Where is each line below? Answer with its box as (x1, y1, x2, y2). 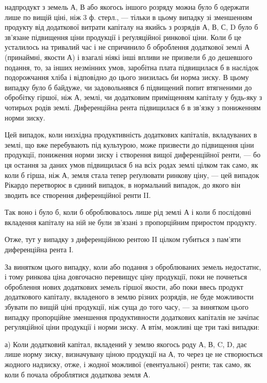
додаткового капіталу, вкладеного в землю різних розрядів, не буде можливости (5, 291, 254, 302)
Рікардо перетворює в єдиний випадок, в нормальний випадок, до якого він (5, 179, 240, 190)
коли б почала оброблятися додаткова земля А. (5, 369, 151, 379)
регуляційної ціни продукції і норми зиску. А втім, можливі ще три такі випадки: (5, 321, 260, 332)
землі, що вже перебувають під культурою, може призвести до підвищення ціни (5, 139, 254, 150)
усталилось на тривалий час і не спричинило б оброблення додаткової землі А (5, 42, 250, 52)
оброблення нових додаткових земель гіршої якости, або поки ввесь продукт (5, 281, 243, 292)
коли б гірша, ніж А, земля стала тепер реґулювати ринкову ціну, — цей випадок (5, 169, 259, 180)
